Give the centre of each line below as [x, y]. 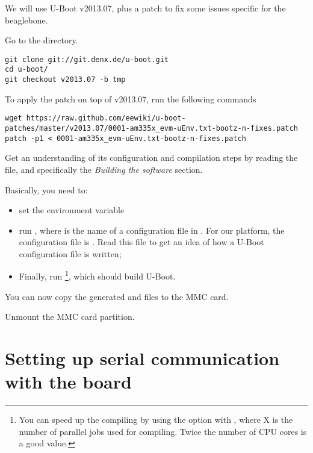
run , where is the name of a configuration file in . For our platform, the [152, 230]
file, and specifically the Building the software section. [104, 169]
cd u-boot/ [26, 70]
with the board [68, 382]
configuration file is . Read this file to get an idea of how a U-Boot [141, 242]
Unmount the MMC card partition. [70, 317]
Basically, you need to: [46, 189]
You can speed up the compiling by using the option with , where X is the [156, 420]
